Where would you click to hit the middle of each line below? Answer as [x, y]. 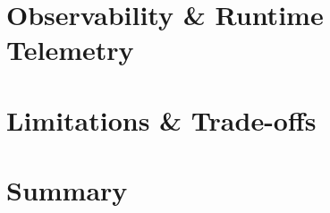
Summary [67, 190]
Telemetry [70, 50]
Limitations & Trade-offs [161, 119]
